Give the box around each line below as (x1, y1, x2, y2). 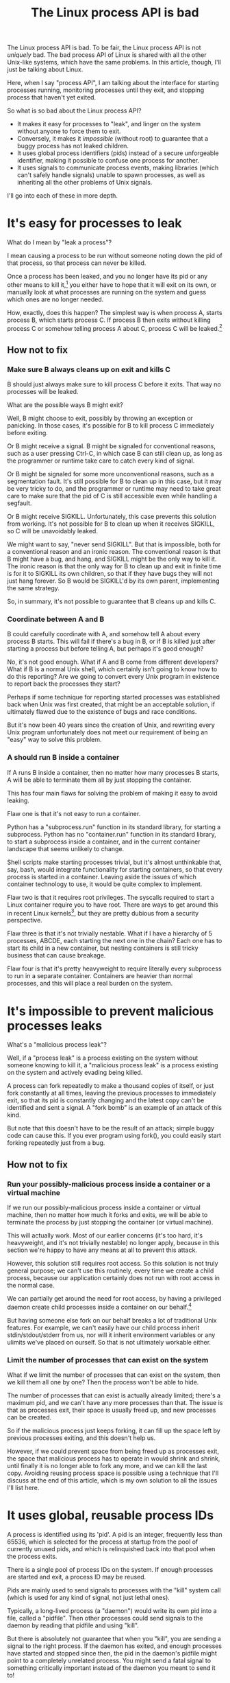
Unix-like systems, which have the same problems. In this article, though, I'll (7, 58, 221, 67)
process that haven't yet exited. (7, 93, 97, 102)
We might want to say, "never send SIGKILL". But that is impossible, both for (7, 540, 221, 548)
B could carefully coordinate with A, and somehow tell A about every (7, 630, 201, 638)
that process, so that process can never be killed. (7, 259, 146, 267)
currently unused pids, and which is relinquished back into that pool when (7, 1544, 216, 1553)
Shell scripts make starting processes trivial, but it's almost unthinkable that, (7, 858, 222, 866)
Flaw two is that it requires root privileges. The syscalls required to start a (7, 893, 214, 901)
